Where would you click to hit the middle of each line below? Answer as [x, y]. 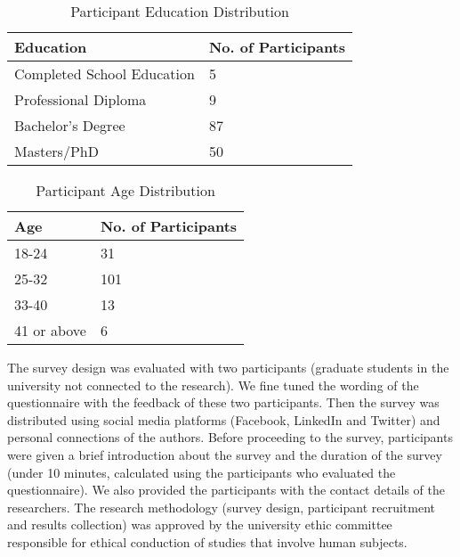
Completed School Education [105, 74]
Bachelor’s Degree [70, 125]
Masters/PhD [56, 151]
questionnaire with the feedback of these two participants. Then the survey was [223, 402]
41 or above [50, 330]
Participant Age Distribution [125, 190]
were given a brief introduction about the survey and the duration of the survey [225, 454]
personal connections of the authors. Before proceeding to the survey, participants [230, 437]
